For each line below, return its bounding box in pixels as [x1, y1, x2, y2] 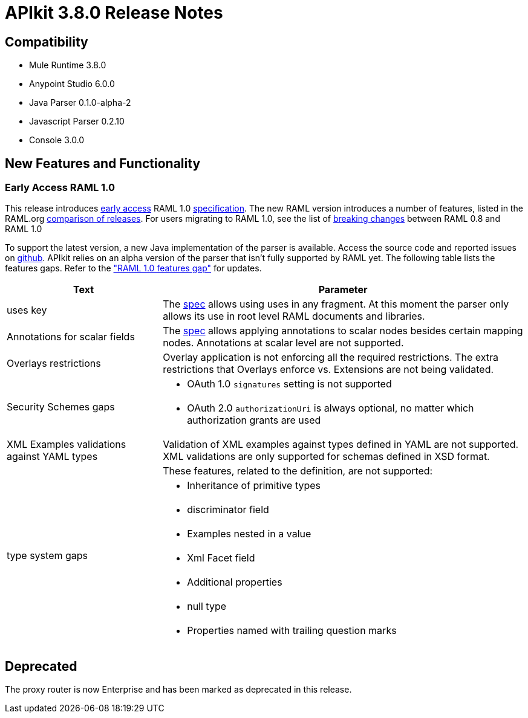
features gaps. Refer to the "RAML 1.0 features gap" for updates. [5, 263, 262, 274]
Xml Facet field [187, 552, 255, 564]
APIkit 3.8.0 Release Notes [5, 2, 223, 23]
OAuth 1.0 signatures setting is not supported [187, 378, 392, 390]
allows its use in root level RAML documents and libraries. [163, 310, 425, 323]
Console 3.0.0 [29, 135, 85, 146]
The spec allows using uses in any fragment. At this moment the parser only [163, 298, 509, 311]
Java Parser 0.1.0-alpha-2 [29, 97, 131, 108]
